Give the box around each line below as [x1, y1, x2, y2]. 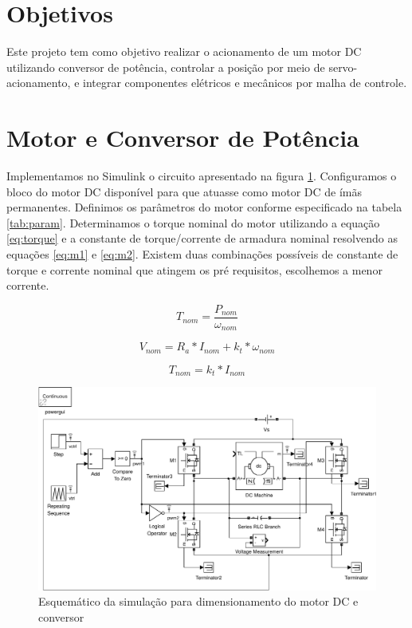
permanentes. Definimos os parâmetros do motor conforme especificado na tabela [6, 199, 402, 215]
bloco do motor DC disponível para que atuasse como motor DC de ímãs [6, 183, 363, 199]
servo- [328, 58, 358, 75]
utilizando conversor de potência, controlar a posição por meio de [6, 58, 325, 75]
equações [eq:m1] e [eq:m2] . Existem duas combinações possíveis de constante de [6, 246, 398, 262]
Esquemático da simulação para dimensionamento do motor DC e [38, 593, 359, 610]
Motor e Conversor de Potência [6, 121, 359, 154]
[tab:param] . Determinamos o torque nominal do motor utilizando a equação [6, 214, 380, 231]
